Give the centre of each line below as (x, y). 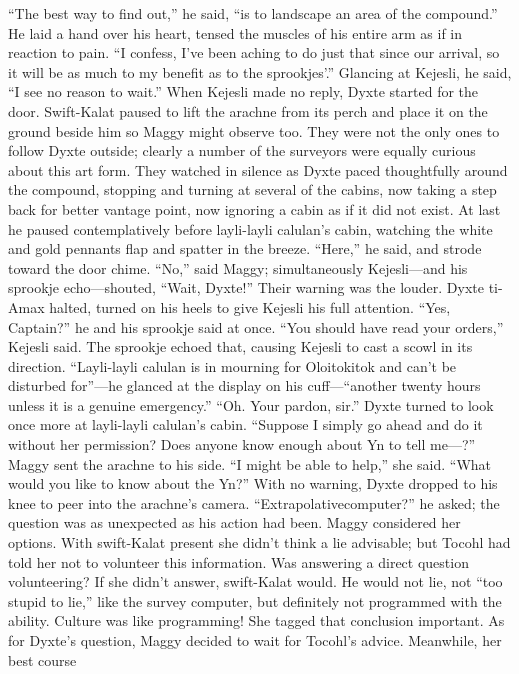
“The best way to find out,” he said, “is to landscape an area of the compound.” (253, 13)
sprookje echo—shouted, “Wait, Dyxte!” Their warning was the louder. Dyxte (246, 287)
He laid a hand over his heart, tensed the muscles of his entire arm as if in (235, 32)
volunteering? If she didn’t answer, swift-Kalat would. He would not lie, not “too (255, 581)
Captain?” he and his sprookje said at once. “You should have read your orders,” (256, 326)
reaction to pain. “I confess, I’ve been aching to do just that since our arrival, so (254, 52)
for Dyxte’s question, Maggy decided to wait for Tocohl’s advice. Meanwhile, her (255, 640)
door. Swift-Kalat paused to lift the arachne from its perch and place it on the (248, 110)
